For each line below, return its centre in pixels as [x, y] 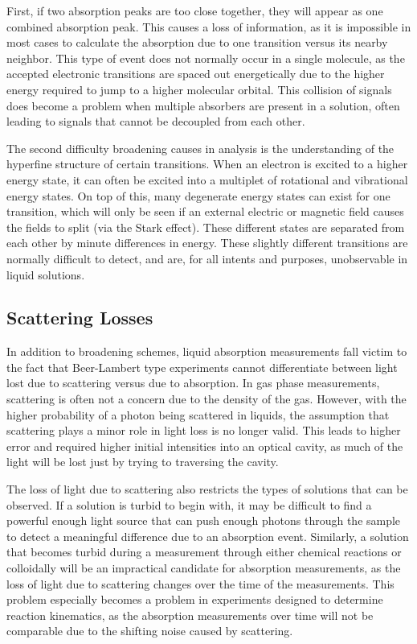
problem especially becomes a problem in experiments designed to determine [195, 599]
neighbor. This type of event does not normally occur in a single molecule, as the [206, 58]
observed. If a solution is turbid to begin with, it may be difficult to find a [189, 504]
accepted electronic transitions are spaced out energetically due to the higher [196, 74]
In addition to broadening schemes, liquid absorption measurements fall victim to [207, 351]
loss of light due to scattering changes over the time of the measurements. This [200, 583]
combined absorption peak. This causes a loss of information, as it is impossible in [209, 26]
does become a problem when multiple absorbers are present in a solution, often [203, 105]
